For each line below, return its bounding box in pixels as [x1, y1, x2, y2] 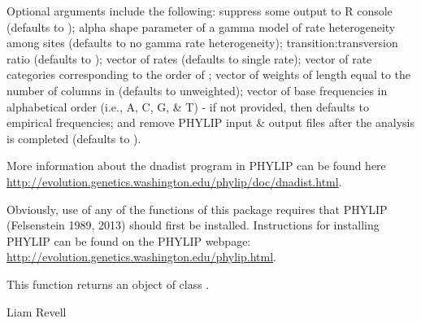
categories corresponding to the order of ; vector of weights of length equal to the [7, 66, 411, 83]
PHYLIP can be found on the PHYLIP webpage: [7, 232, 251, 249]
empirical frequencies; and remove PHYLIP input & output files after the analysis [7, 114, 414, 131]
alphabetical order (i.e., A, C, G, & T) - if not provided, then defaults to [7, 98, 369, 115]
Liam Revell [7, 303, 67, 320]
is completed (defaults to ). [7, 129, 141, 146]
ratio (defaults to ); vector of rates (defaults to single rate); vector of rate [7, 50, 372, 67]
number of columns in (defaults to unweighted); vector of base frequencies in [7, 81, 388, 98]
